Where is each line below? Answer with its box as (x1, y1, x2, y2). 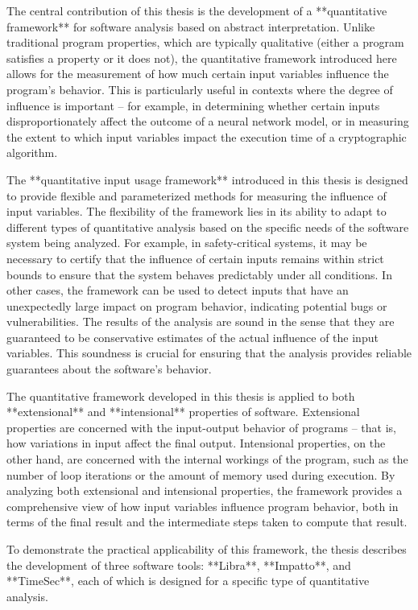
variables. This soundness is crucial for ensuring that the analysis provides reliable (6, 344, 412, 361)
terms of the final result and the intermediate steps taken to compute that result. (6, 513, 408, 530)
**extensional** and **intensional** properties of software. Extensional (6, 403, 360, 420)
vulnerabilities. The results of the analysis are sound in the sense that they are (6, 313, 395, 330)
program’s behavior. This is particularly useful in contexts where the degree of (6, 80, 393, 97)
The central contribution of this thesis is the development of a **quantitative (6, 2, 387, 19)
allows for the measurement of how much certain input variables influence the (6, 65, 389, 82)
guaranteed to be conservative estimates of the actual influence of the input (6, 328, 379, 345)
